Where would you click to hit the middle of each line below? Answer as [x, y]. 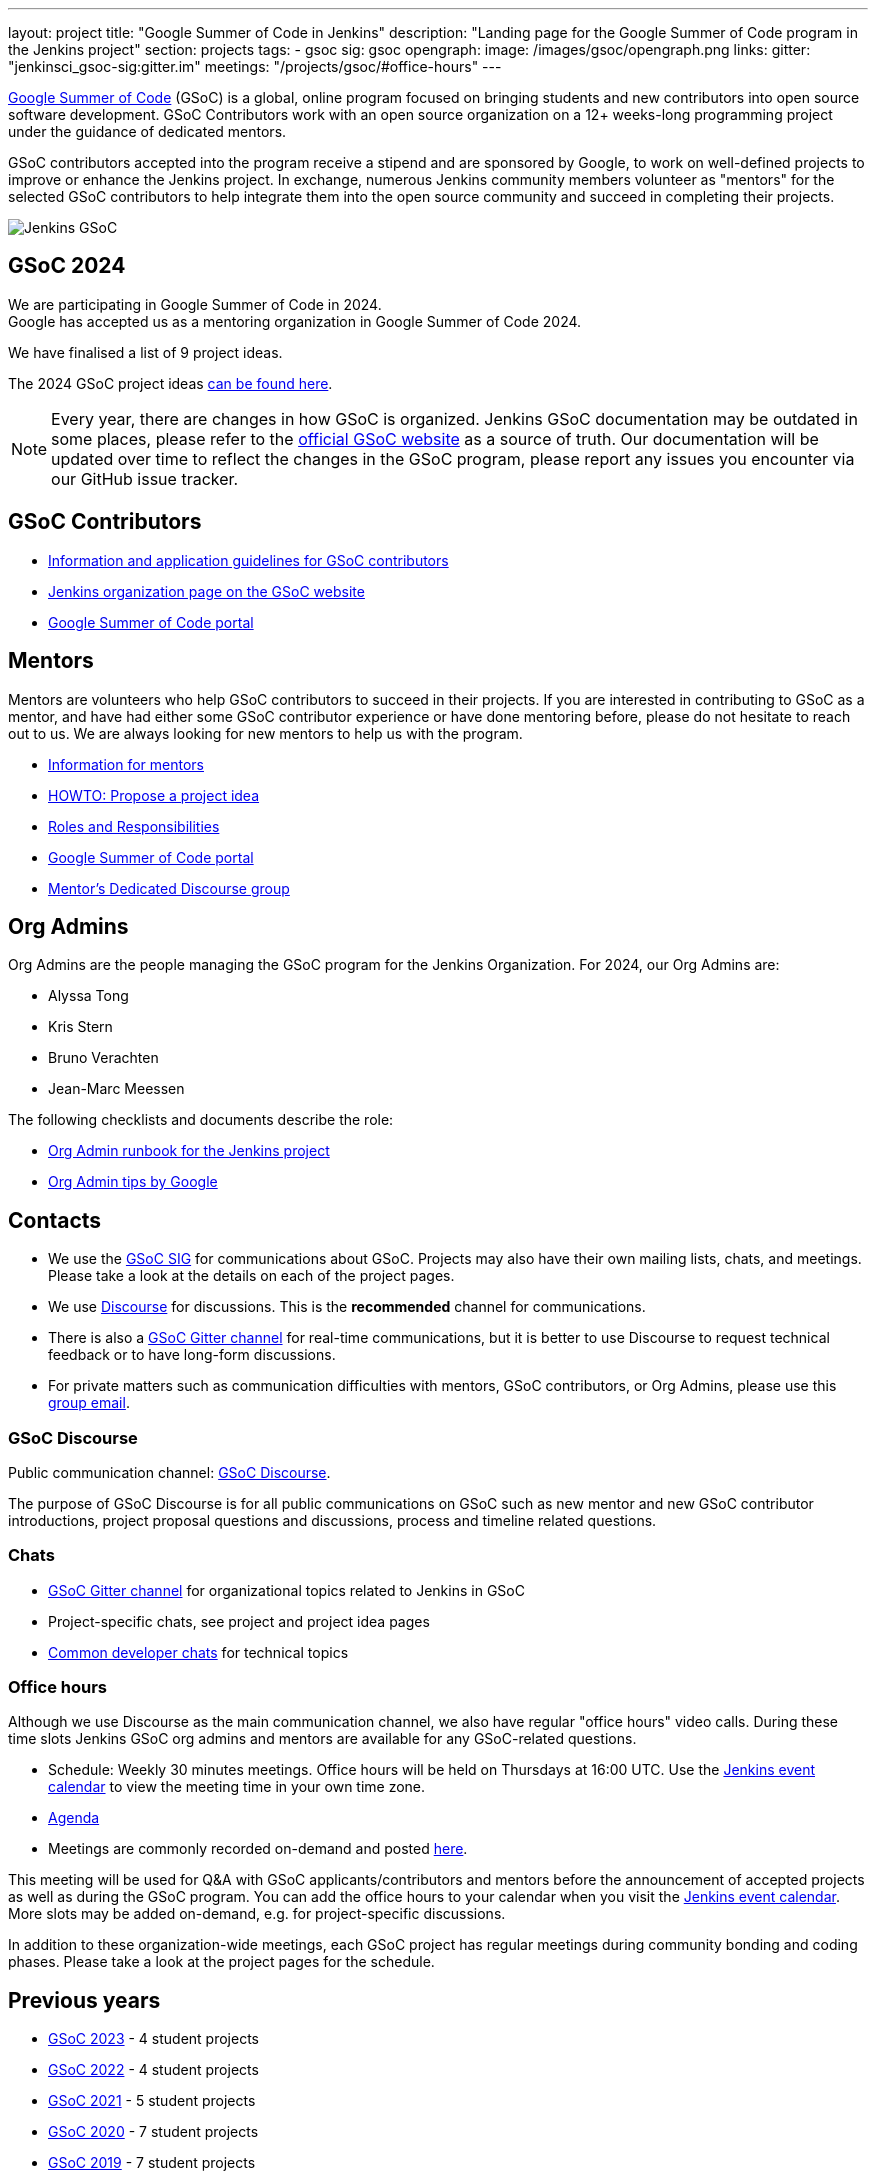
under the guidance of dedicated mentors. [147, 131]
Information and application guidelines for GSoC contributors [248, 560]
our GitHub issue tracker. [145, 478]
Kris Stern [80, 1027]
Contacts [55, 1220]
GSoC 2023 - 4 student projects [154, 2039]
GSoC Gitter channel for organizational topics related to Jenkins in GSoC [286, 1590]
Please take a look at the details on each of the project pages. [251, 1276]
